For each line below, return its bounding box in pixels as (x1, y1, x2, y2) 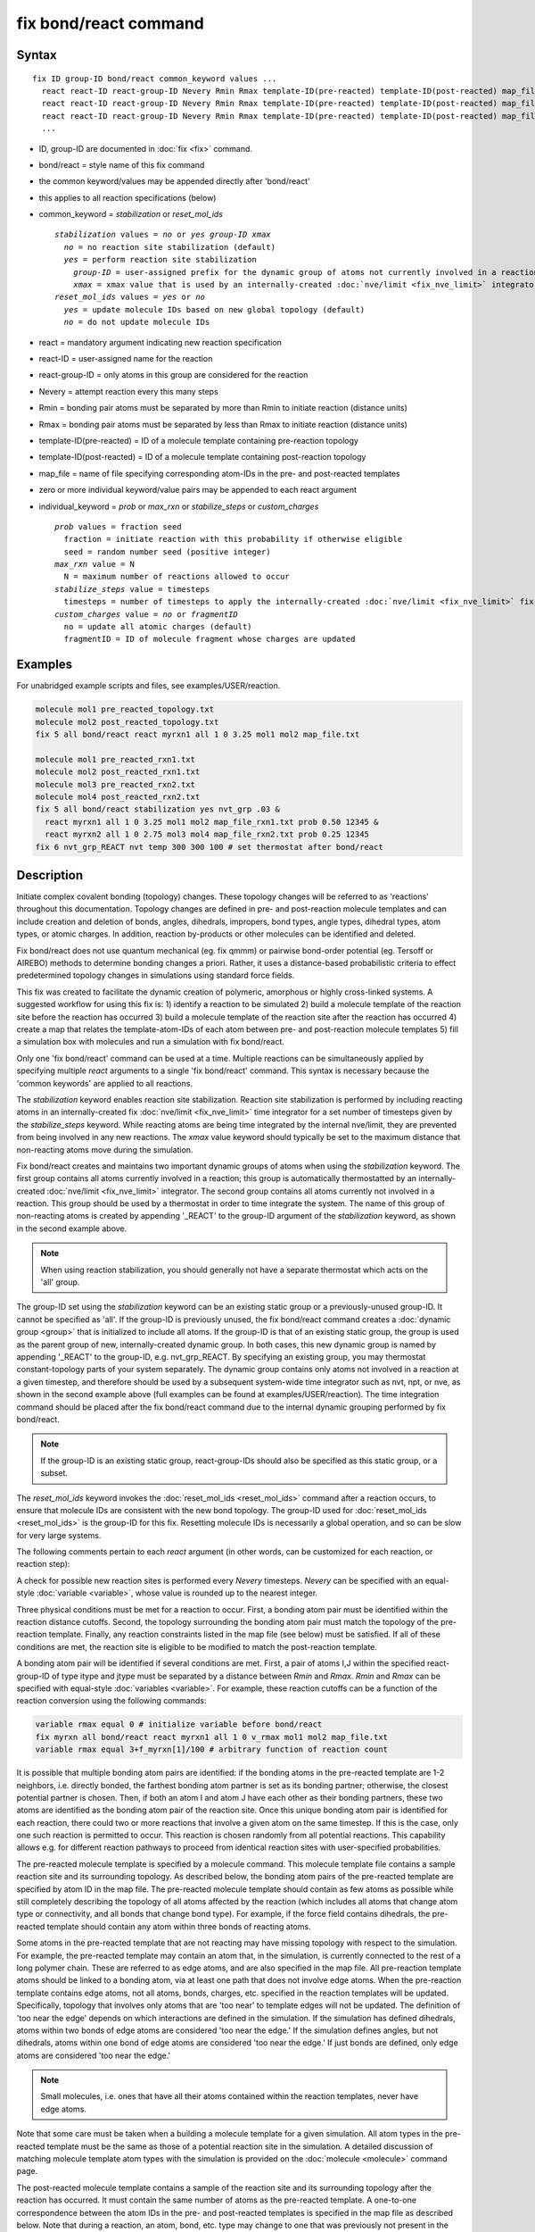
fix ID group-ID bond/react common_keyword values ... (32, 73, 277, 84)
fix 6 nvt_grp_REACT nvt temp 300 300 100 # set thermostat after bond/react (35, 842, 383, 852)
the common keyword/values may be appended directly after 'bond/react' (38, 176, 311, 187)
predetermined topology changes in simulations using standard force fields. (16, 970, 295, 981)
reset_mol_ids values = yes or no (54, 292, 205, 303)
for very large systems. (16, 1529, 102, 1540)
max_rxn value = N (54, 559, 136, 570)
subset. (40, 1468, 69, 1478)
